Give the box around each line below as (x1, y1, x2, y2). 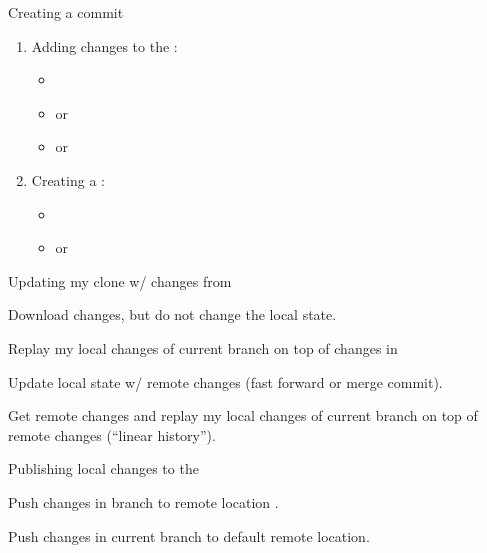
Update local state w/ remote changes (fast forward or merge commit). (8, 371, 443, 392)
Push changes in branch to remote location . (8, 491, 279, 512)
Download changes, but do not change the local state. (8, 304, 337, 325)
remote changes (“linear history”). (8, 424, 216, 445)
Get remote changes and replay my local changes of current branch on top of (8, 405, 478, 426)
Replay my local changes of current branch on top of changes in (8, 337, 398, 358)
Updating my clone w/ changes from (8, 270, 232, 291)
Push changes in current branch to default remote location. (8, 525, 370, 546)
